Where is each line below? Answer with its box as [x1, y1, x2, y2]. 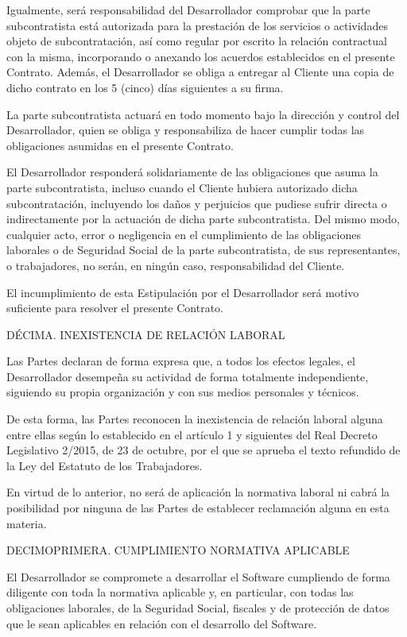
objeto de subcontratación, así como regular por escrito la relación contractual [6, 33, 387, 49]
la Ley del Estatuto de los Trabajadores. [6, 457, 203, 473]
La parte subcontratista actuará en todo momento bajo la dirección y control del [6, 106, 400, 122]
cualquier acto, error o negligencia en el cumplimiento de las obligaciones [6, 226, 361, 242]
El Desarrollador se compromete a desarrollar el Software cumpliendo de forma [6, 568, 390, 585]
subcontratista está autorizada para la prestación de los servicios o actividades [6, 17, 388, 33]
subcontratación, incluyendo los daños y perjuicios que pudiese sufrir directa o [6, 195, 387, 211]
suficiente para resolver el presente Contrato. [6, 299, 224, 316]
